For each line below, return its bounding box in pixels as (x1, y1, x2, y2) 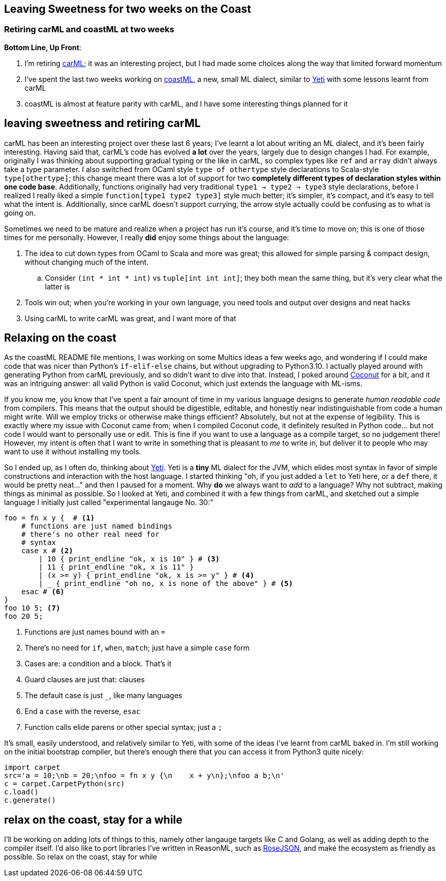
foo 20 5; (4, 612, 43, 621)
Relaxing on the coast (4, 331, 117, 345)
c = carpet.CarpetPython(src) (4, 780, 125, 788)
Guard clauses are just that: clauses (25, 675, 145, 684)
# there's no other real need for (21, 530, 160, 539)
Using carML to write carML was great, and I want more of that (25, 313, 236, 323)
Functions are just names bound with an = (25, 627, 165, 637)
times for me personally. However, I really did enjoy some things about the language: (4, 233, 289, 242)
